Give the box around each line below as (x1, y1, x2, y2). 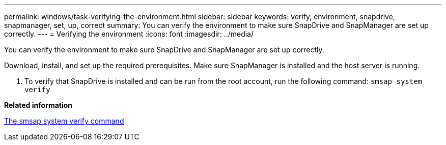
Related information (4, 101, 73, 109)
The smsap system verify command (4, 117, 124, 125)
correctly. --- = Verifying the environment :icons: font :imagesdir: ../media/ (4, 30, 254, 38)
